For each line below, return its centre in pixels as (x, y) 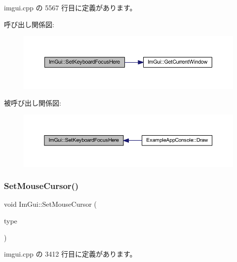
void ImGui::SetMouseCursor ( (50, 204)
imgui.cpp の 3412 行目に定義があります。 (70, 254)
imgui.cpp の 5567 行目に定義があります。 (70, 7)
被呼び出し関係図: (33, 102)
